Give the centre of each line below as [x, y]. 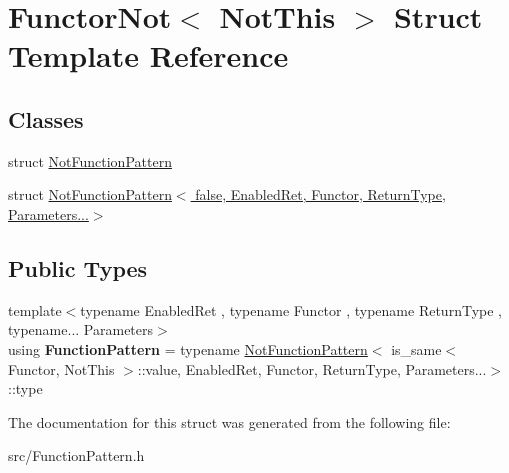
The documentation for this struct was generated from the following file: [229, 421]
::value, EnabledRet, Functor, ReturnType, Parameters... [312, 368]
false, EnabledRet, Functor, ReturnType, [320, 194]
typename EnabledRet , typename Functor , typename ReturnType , [291, 309]
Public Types [78, 267]
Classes [46, 118]
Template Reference [148, 55]
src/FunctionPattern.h [76, 455]
